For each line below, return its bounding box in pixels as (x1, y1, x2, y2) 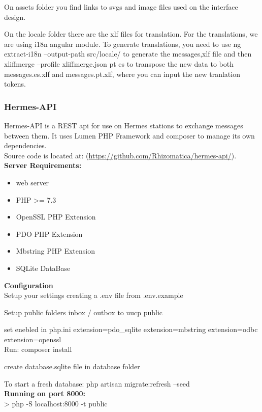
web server (16, 177, 49, 187)
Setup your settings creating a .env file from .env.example (4, 290, 183, 300)
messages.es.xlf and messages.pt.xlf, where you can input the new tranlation (4, 68, 240, 79)
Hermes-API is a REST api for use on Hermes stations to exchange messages (4, 120, 243, 130)
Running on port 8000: (4, 388, 86, 399)
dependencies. (4, 140, 47, 151)
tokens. (4, 78, 26, 89)
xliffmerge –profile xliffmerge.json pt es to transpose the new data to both (4, 58, 234, 69)
